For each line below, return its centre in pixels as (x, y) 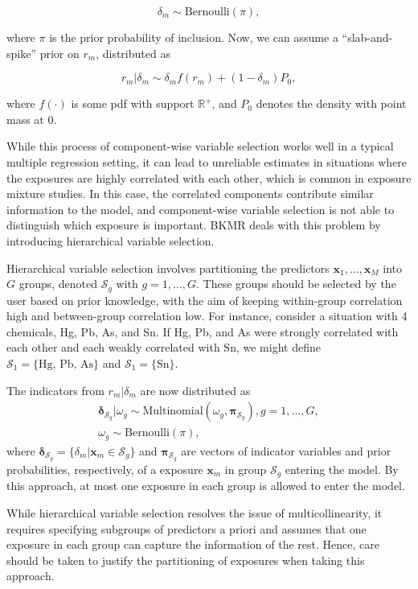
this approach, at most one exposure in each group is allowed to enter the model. (206, 486)
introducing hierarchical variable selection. (111, 240)
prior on (59, 53)
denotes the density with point (331, 103)
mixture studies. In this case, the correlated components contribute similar (190, 194)
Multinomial (173, 412)
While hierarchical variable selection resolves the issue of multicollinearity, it (195, 512)
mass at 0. (32, 119)
